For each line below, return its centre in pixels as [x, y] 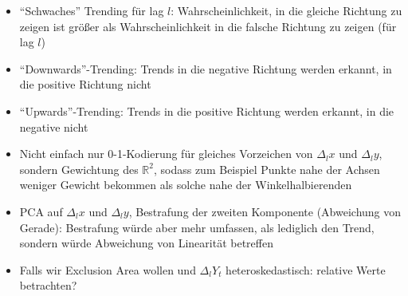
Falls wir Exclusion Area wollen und [108, 269]
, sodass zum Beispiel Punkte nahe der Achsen [267, 169]
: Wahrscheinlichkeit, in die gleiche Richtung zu [286, 10]
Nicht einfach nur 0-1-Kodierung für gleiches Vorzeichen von [166, 154]
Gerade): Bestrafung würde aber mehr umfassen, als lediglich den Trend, [197, 227]
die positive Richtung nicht [85, 84]
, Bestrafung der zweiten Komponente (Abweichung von [265, 211]
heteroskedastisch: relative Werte [306, 269]
